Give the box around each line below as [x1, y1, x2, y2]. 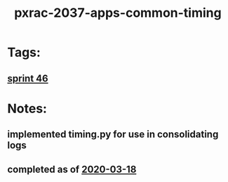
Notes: [7, 100, 48, 117]
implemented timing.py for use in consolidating [7, 129, 219, 141]
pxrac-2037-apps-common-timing [13, 5, 222, 21]
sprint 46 [7, 72, 48, 84]
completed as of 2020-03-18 [7, 163, 137, 175]
